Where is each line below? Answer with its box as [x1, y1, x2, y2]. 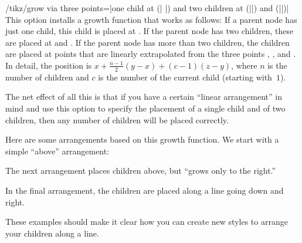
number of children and [5, 70, 89, 83]
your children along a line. [5, 227, 99, 239]
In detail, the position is [5, 59, 92, 71]
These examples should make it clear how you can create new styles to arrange [5, 215, 288, 228]
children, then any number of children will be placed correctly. [5, 113, 229, 126]
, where [231, 59, 257, 71]
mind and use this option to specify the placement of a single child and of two [5, 102, 286, 114]
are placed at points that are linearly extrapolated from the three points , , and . [5, 48, 296, 60]
